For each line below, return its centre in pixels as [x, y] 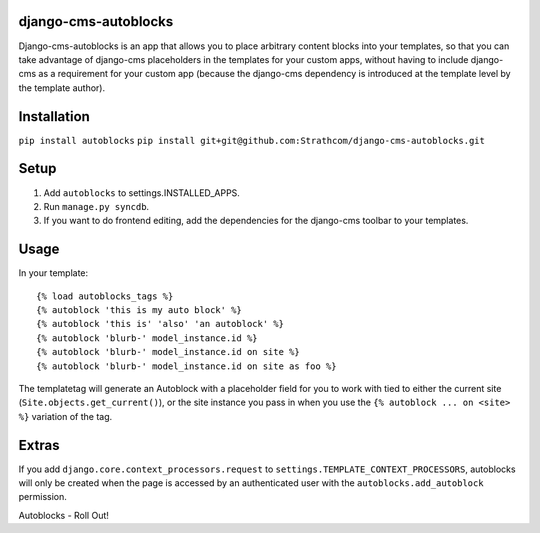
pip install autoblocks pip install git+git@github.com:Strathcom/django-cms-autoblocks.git [251, 140]
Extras [39, 445]
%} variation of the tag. [65, 416]
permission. [42, 497]
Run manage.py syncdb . [96, 206]
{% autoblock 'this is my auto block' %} [139, 309]
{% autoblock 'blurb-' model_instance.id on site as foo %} [186, 366]
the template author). [61, 87]
